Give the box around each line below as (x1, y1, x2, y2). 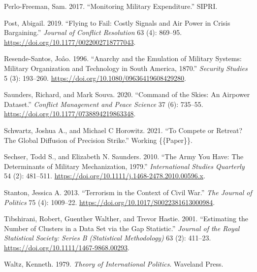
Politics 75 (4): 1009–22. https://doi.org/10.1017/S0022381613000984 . (4, 197, 215, 207)
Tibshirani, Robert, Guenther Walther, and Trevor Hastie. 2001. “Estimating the (4, 213, 249, 224)
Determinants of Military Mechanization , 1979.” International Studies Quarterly (4, 161, 245, 171)
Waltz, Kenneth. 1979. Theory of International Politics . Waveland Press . (4, 259, 224, 269)
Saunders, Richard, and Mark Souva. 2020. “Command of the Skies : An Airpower (4, 89, 250, 100)
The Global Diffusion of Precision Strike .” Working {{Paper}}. (4, 135, 193, 145)
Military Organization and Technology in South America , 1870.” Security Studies (4, 63, 248, 73)
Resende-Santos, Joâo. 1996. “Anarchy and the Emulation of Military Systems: (4, 53, 242, 64)
